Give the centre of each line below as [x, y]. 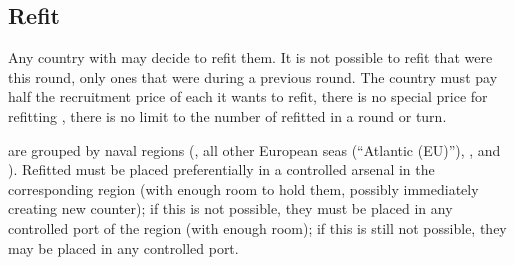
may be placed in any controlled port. [123, 247]
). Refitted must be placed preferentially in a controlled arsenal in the [221, 169]
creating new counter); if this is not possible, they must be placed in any [230, 208]
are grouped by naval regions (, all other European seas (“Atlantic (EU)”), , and [254, 149]
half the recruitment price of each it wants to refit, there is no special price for [248, 96]
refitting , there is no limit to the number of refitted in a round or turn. [227, 115]
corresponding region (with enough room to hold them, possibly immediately [243, 188]
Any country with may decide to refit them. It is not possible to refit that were [250, 57]
